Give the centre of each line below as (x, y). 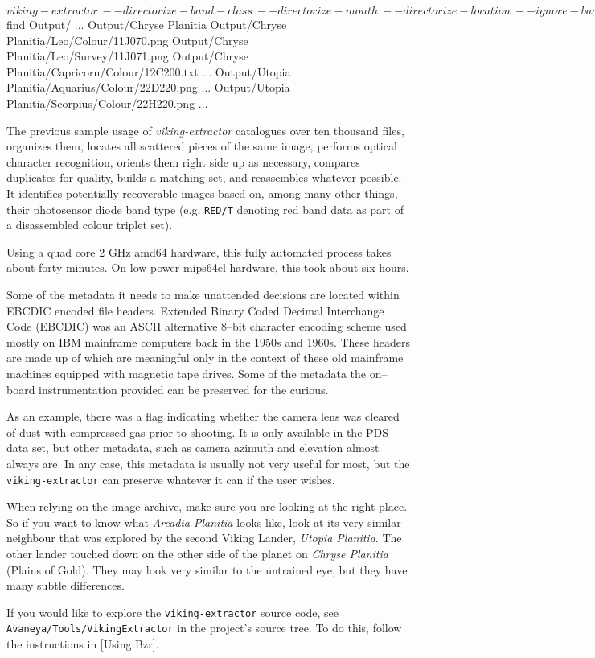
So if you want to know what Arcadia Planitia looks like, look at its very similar (204, 522)
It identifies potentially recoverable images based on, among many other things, (202, 193)
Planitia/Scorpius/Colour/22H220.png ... (107, 103)
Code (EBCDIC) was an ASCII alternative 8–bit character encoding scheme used (207, 326)
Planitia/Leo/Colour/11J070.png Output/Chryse (127, 40)
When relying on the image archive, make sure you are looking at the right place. (207, 506)
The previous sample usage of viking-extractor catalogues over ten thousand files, (205, 130)
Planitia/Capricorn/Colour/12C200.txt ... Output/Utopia (149, 71)
